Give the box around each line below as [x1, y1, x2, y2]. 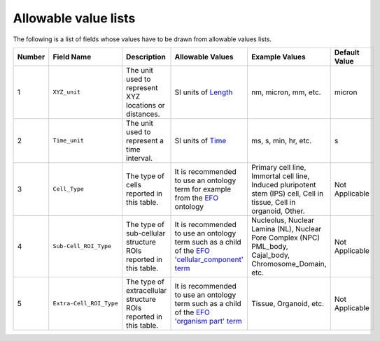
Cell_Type [52, 185, 84, 193]
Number [17, 52, 45, 61]
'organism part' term [174, 316, 243, 326]
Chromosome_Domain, [251, 259, 327, 268]
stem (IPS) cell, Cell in [251, 189, 324, 198]
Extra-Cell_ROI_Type [52, 300, 118, 307]
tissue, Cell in [251, 197, 296, 207]
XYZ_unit [52, 88, 80, 96]
